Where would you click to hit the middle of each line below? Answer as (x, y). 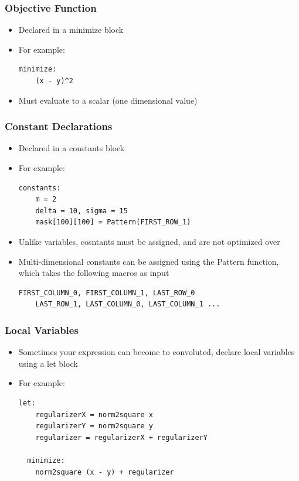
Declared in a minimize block (71, 30)
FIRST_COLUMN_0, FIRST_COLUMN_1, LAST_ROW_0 (107, 293)
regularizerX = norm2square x (94, 415)
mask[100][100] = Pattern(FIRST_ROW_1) (113, 222)
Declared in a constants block (72, 148)
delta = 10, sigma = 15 (81, 211)
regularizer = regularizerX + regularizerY (121, 437)
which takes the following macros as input (94, 273)
